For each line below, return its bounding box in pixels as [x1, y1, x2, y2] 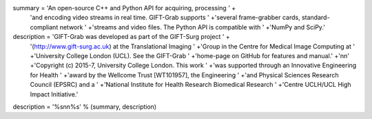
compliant [30, 23, 59, 31]
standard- [301, 14, 330, 22]
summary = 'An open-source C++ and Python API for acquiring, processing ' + [12, 4, 236, 12]
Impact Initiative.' [30, 90, 79, 98]
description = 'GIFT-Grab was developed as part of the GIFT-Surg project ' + [12, 33, 230, 41]
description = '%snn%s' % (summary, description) [12, 103, 157, 111]
